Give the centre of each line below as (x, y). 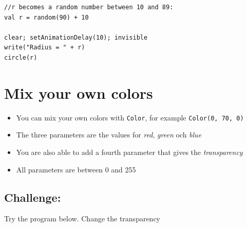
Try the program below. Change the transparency (82, 219)
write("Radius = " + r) (45, 48)
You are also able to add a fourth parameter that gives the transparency (129, 152)
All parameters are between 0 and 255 (76, 169)
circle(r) (21, 57)
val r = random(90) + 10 (46, 17)
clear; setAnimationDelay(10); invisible (76, 37)
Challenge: (33, 197)
